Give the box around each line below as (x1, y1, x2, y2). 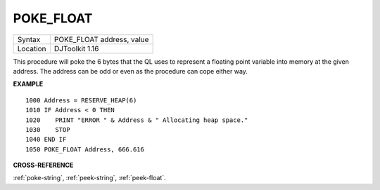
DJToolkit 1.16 (53, 43, 99, 53)
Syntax (17, 34, 41, 44)
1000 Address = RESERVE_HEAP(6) (25, 96, 137, 104)
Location (17, 43, 46, 53)
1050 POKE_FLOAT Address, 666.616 (25, 145, 144, 154)
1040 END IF (25, 135, 67, 144)
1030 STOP (25, 125, 70, 133)
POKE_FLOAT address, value (53, 34, 149, 44)
